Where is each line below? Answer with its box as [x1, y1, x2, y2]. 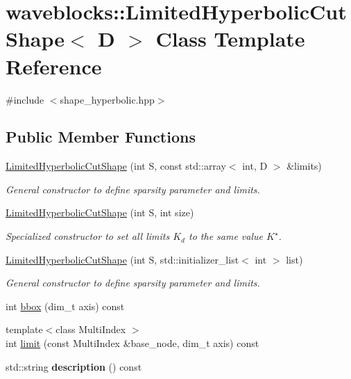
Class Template [155, 24, 305, 53]
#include [6, 92, 44, 106]
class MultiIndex [55, 322, 126, 337]
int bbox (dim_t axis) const [6, 298, 125, 313]
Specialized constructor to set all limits [6, 229, 170, 243]
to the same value [189, 229, 263, 243]
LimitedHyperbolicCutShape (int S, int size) [6, 205, 194, 220]
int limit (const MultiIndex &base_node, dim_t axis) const [6, 336, 259, 350]
